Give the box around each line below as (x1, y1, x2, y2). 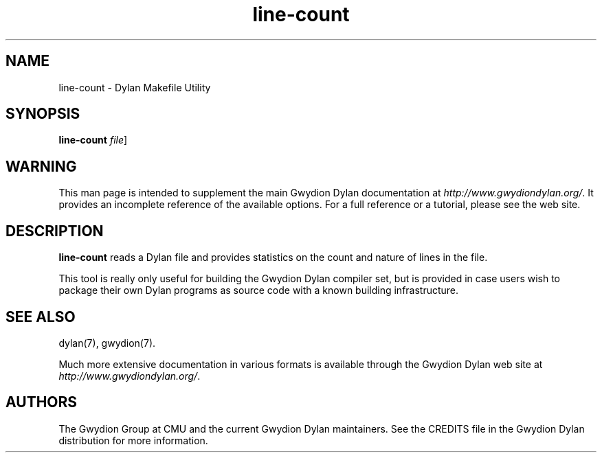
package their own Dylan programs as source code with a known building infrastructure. (58, 284, 459, 297)
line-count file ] (58, 134, 128, 146)
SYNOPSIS (5, 105, 80, 123)
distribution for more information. (58, 434, 208, 446)
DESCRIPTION (5, 222, 104, 240)
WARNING (5, 157, 77, 175)
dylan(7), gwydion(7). (58, 336, 156, 349)
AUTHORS (5, 393, 78, 411)
